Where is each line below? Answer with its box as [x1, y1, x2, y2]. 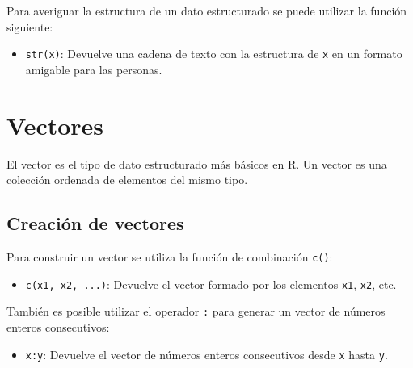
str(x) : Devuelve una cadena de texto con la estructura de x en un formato [25, 45, 402, 62]
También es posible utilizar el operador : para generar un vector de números [6, 303, 386, 320]
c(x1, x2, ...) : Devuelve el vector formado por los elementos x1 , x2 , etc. [25, 275, 397, 292]
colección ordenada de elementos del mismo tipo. [6, 171, 248, 188]
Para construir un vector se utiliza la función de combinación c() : [6, 248, 333, 265]
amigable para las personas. [25, 61, 162, 77]
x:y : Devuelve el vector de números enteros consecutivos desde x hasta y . [25, 345, 388, 362]
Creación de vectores [6, 211, 184, 236]
